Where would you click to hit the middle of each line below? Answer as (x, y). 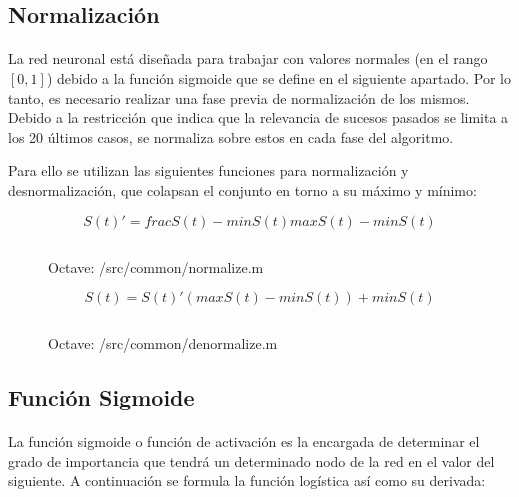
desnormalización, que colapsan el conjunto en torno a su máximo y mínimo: (242, 189)
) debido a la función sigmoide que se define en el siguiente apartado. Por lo (278, 77)
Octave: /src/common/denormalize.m (163, 343)
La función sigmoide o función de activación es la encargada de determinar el (244, 441)
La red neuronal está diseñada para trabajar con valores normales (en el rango (248, 58)
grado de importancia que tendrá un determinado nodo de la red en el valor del (251, 460)
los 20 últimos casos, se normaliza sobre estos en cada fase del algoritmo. (231, 136)
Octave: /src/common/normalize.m (156, 266)
